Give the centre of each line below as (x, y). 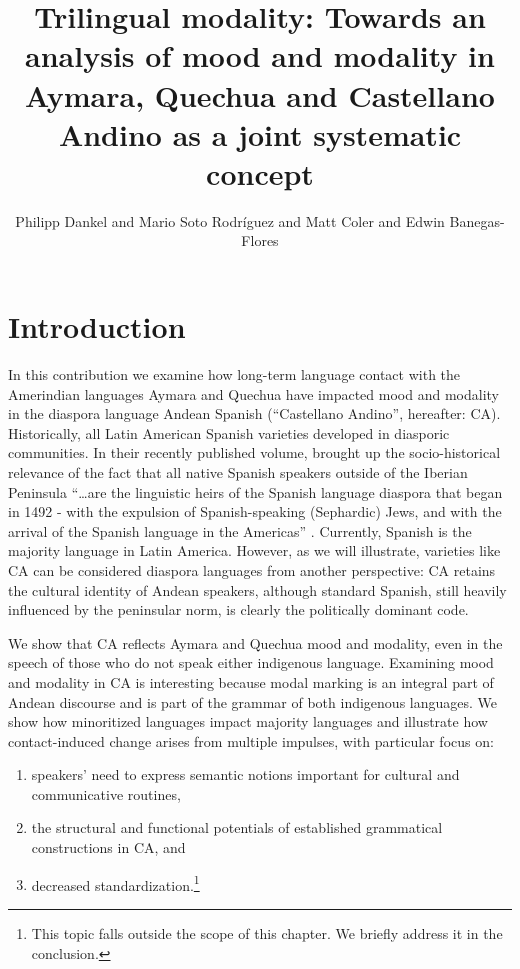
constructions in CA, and (108, 847)
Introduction (97, 326)
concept (260, 172)
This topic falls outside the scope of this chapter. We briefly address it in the (267, 932)
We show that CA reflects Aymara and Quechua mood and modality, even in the (255, 642)
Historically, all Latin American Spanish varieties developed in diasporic (229, 432)
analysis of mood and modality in (260, 55)
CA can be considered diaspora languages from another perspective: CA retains (252, 569)
